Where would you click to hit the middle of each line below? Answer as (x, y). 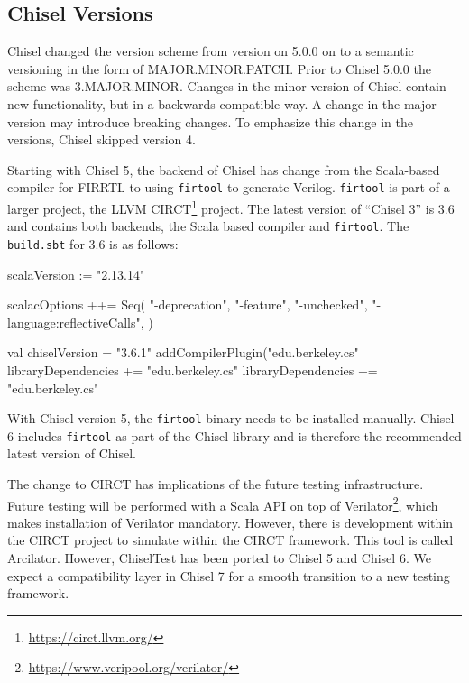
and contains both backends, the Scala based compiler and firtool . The (208, 226)
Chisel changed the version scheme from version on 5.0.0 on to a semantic (211, 51)
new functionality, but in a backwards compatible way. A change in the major (222, 103)
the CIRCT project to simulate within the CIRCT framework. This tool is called (230, 540)
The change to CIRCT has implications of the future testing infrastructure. (216, 484)
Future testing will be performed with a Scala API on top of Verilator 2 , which (223, 503)
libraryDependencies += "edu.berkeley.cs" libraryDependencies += (193, 369)
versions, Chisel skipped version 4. (101, 139)
